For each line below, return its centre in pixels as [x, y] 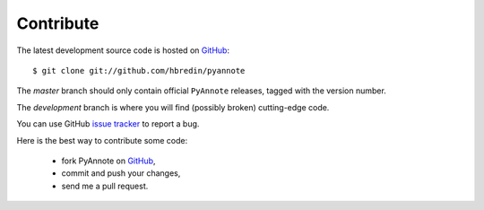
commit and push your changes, [121, 173]
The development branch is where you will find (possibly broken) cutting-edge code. [173, 107]
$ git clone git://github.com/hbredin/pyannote [139, 70]
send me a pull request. [105, 186]
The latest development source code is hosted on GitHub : [123, 50]
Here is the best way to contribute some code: [102, 140]
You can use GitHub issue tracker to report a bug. [108, 124]
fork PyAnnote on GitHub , [108, 161]
